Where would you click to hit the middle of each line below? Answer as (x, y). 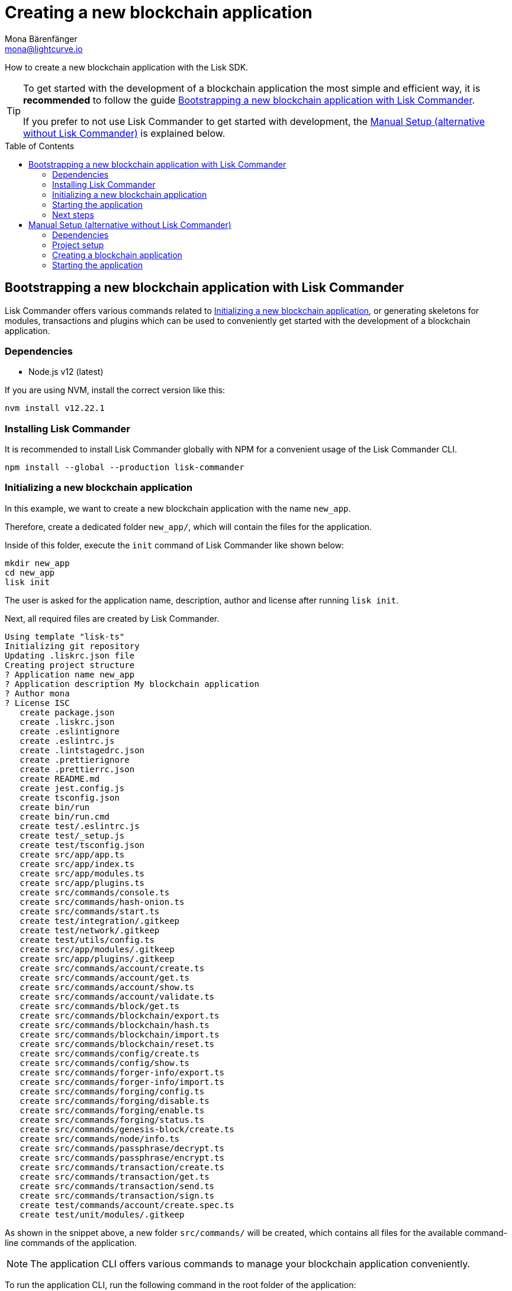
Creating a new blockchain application (159, 12)
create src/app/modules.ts (82, 873)
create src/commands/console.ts (95, 892)
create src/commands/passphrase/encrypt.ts (122, 1157)
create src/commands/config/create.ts (110, 1053)
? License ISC (37, 703)
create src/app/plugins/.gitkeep (97, 958)
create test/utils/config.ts (87, 940)
